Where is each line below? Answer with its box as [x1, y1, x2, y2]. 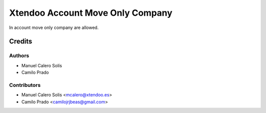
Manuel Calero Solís [21, 62, 63, 68]
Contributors [9, 82, 41, 88]
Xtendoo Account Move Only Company [9, 7, 172, 18]
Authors [9, 52, 30, 59]
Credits [9, 37, 33, 46]
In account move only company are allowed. [9, 25, 99, 30]
